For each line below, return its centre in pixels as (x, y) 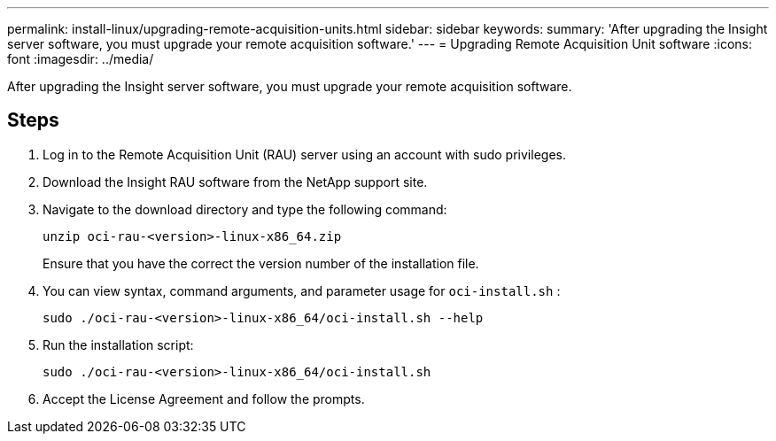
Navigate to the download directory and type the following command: (245, 209)
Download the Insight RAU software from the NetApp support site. (235, 182)
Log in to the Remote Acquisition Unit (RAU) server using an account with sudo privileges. (304, 154)
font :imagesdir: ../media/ (81, 59)
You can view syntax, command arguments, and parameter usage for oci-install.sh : (302, 290)
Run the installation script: (118, 344)
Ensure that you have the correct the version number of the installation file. (261, 263)
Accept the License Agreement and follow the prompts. (204, 398)
